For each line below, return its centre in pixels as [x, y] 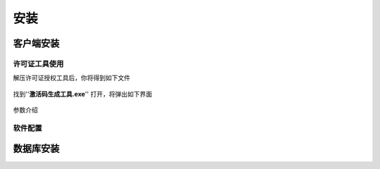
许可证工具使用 [38, 63]
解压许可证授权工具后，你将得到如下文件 [71, 78]
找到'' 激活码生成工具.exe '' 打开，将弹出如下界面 [83, 94]
